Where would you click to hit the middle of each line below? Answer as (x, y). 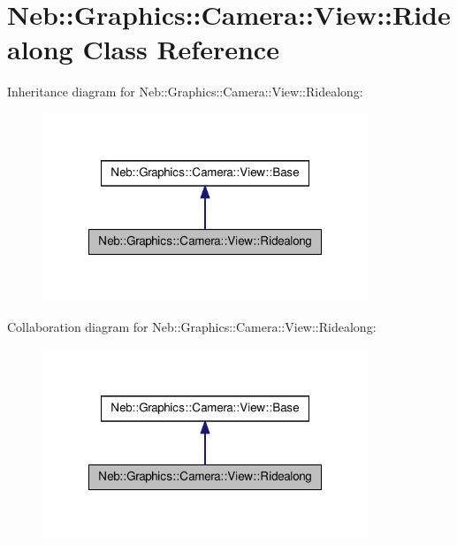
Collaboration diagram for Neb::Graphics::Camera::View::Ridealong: (192, 327)
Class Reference (181, 49)
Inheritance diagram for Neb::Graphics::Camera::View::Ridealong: (185, 92)
